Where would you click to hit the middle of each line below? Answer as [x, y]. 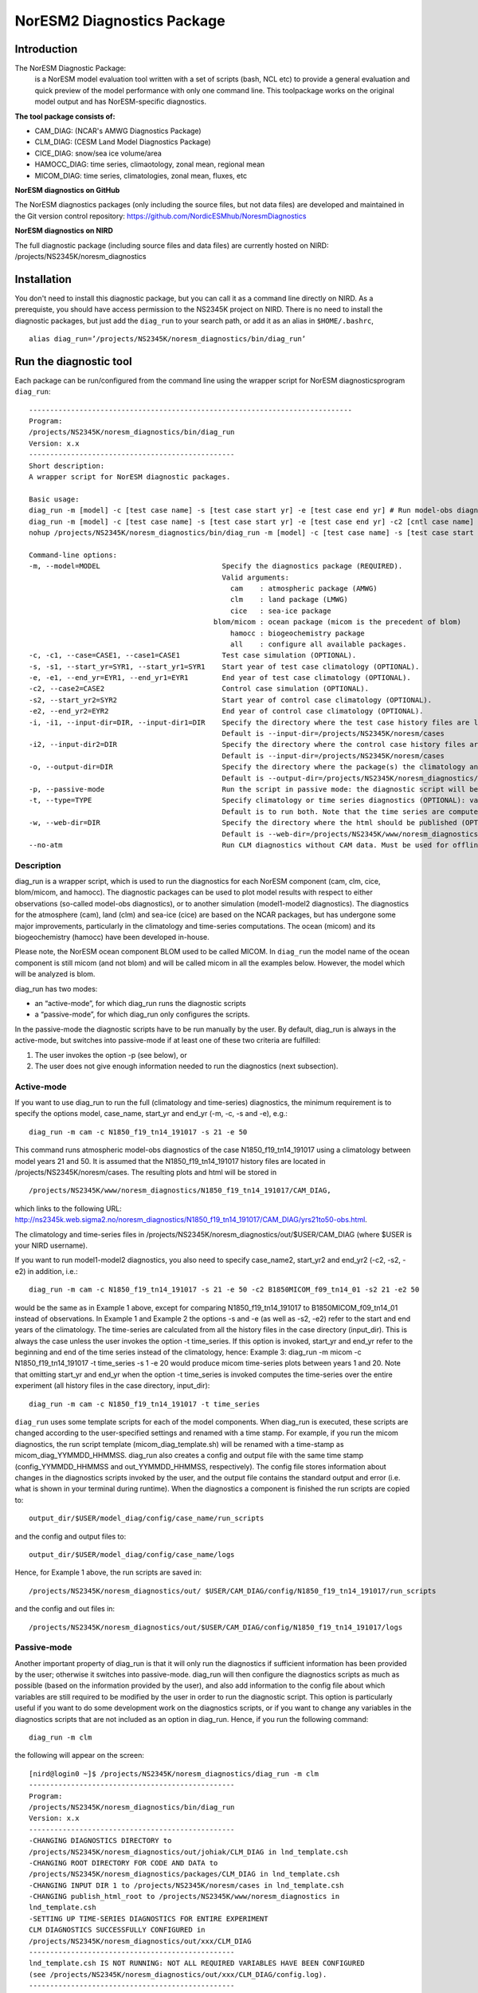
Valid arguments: [256, 577]
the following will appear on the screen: [80, 1755]
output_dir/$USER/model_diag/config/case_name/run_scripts [147, 1518]
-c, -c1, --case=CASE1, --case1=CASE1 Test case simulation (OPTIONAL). [193, 655]
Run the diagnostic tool [73, 362]
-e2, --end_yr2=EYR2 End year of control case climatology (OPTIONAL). [226, 711]
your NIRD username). [51, 1245]
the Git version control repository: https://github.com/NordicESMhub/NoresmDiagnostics [161, 216]
